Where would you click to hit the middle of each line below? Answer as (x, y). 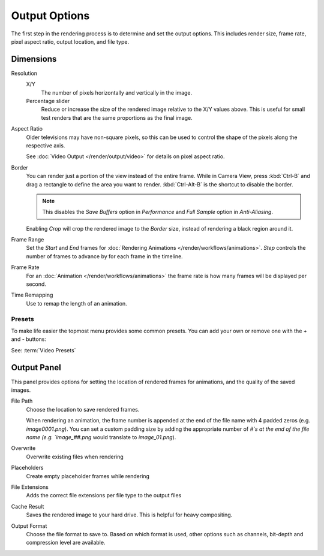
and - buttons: (29, 339)
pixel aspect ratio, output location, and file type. (70, 41)
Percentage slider (48, 101)
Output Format (29, 526)
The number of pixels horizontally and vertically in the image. (117, 92)
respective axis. (46, 145)
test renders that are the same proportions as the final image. (117, 117)
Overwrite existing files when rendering (75, 457)
